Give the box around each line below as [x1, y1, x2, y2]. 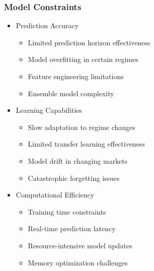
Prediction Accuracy [16, 20, 79, 31]
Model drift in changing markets [28, 155, 128, 166]
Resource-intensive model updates [28, 240, 132, 250]
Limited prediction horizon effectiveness [28, 37, 150, 47]
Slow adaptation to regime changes [28, 121, 135, 132]
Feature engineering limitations [28, 71, 124, 81]
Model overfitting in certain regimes [28, 54, 138, 64]
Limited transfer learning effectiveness [28, 139, 145, 149]
